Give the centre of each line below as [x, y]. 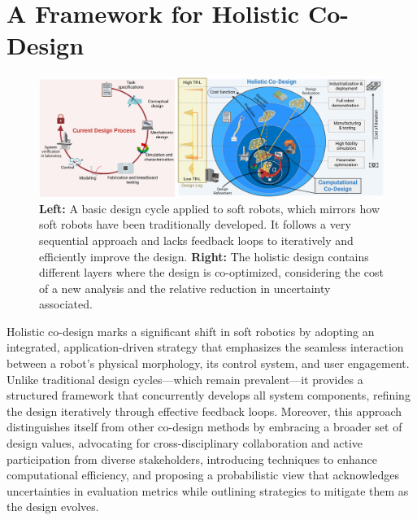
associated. [66, 304]
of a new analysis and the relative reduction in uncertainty [185, 288]
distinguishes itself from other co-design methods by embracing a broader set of [204, 427]
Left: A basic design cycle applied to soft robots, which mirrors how [210, 208]
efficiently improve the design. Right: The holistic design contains [204, 256]
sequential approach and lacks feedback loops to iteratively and [196, 240]
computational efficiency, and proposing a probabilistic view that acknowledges [203, 475]
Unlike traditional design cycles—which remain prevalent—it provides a [185, 379]
